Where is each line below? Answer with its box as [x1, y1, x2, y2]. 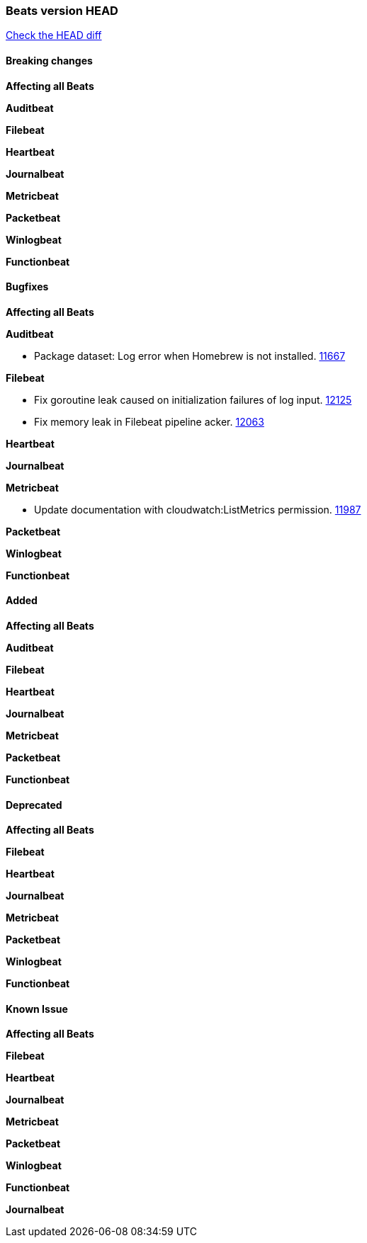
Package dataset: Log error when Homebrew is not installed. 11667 [34, 349, 346, 362]
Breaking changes [6, 54, 93, 67]
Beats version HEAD [6, 4, 118, 18]
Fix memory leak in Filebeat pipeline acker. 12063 [34, 415, 264, 428]
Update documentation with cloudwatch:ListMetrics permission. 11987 [34, 503, 361, 516]
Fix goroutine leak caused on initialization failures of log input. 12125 [34, 393, 352, 406]
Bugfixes [6, 280, 49, 293]
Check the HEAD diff [6, 29, 102, 42]
